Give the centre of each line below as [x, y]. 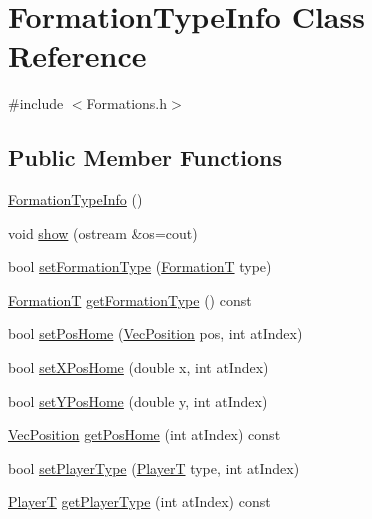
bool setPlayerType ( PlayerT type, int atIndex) [154, 467]
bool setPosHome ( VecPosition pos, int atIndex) [155, 333]
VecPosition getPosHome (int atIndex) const [144, 434]
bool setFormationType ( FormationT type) [140, 266]
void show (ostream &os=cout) [103, 232]
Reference [77, 55]
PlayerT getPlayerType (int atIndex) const [139, 501]
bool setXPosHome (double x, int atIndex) [138, 367]
